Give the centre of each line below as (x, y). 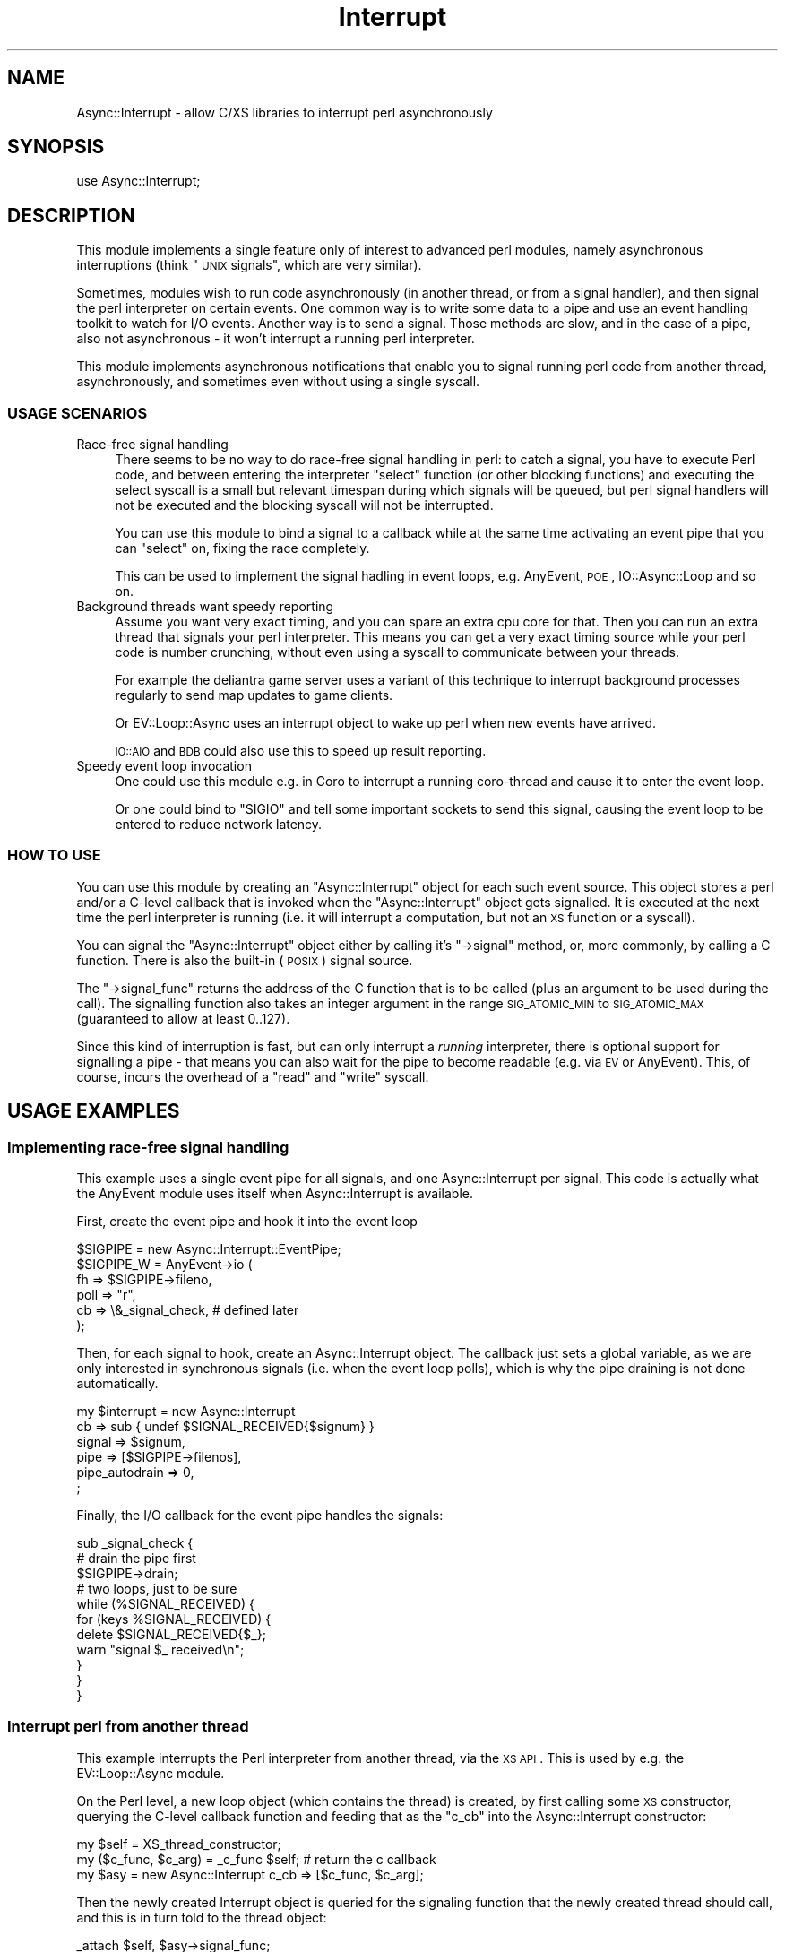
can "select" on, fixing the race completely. (242, 548)
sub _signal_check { (135, 1543)
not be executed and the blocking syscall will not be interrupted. (304, 505)
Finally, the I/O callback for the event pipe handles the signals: (260, 1515)
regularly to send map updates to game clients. (254, 695)
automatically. (117, 1383)
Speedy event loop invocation (164, 766)
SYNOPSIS (56, 147)
